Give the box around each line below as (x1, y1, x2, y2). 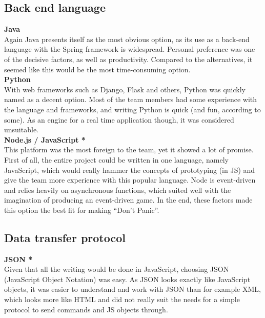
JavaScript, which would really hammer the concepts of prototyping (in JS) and (4, 164, 255, 175)
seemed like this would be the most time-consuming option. (4, 64, 191, 74)
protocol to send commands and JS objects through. (4, 304, 168, 314)
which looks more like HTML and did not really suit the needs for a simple (4, 294, 240, 305)
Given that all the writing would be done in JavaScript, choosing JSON (4, 264, 229, 274)
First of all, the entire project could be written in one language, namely (4, 154, 229, 165)
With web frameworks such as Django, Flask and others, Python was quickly (4, 84, 246, 94)
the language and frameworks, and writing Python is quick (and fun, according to (4, 104, 261, 114)
